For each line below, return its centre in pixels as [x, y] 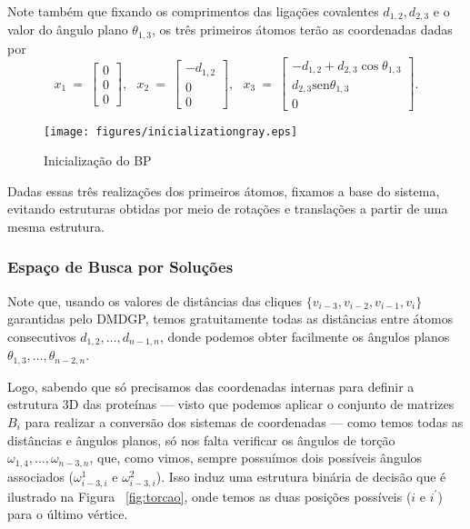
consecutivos [42, 336]
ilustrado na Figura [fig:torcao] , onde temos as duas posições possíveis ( [210, 496]
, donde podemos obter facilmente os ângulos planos [305, 336]
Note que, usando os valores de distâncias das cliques [155, 300]
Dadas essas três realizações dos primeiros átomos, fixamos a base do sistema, [224, 190]
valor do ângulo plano [68, 30]
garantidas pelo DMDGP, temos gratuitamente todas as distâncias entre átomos [230, 319]
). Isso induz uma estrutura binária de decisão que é [301, 476]
